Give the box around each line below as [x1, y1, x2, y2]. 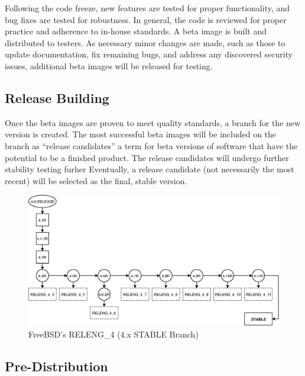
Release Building [5, 88, 109, 107]
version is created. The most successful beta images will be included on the [5, 128, 277, 140]
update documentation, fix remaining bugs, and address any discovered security [5, 48, 293, 60]
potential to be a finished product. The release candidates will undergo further [5, 151, 289, 163]
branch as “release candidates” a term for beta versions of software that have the [5, 139, 298, 152]
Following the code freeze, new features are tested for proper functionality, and [5, 2, 290, 14]
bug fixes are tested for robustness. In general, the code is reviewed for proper [5, 13, 287, 25]
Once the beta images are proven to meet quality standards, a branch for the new [5, 116, 301, 128]
